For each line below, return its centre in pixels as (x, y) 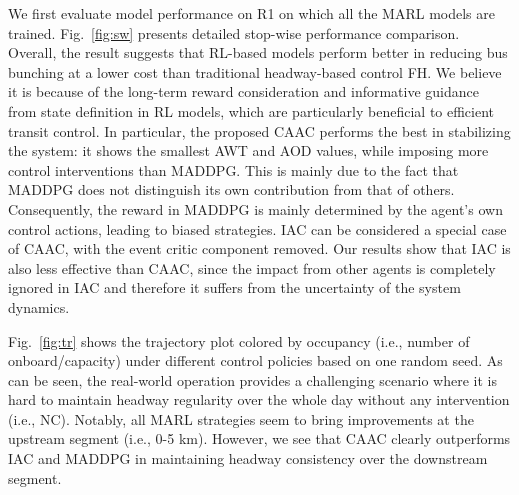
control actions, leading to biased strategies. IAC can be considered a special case (257, 228)
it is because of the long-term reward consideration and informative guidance (243, 91)
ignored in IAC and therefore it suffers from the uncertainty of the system (234, 287)
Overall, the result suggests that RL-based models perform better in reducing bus (258, 52)
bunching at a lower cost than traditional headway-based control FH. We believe (255, 71)
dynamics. (39, 306)
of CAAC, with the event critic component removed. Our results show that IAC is (259, 248)
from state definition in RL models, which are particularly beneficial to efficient (251, 110)
